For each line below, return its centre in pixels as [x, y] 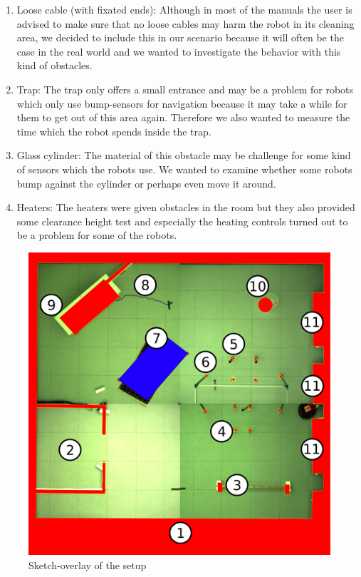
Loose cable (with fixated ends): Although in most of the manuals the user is [184, 9]
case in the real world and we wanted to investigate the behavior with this [179, 51]
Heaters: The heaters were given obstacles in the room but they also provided [186, 207]
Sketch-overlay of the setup [88, 565]
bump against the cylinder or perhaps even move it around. [146, 183]
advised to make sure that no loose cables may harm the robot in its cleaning [185, 23]
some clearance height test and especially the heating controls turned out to [182, 221]
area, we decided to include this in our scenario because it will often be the [180, 37]
